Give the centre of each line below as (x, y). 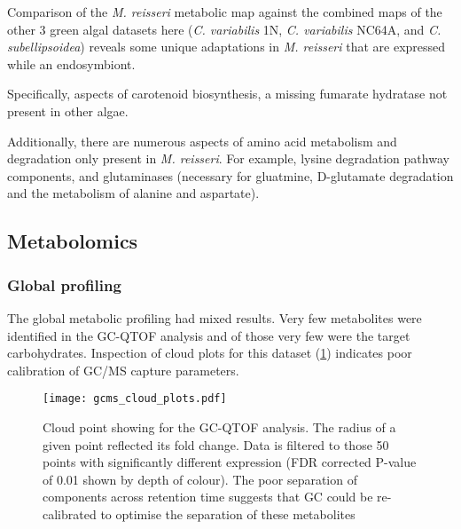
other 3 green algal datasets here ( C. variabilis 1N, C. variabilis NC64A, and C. (224, 29)
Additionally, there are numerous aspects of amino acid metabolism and (202, 141)
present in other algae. (68, 111)
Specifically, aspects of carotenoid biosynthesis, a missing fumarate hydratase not (227, 94)
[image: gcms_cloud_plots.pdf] (135, 399)
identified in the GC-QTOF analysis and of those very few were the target (209, 335)
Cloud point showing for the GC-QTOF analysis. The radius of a (219, 426)
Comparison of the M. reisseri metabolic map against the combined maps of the (225, 12)
